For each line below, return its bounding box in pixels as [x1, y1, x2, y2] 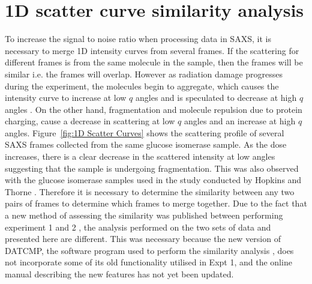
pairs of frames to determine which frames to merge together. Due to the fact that [5, 197, 307, 210]
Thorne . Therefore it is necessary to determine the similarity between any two [5, 185, 295, 198]
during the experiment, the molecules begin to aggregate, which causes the [5, 79, 279, 92]
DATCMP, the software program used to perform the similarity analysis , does [5, 244, 294, 256]
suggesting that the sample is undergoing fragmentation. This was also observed [5, 162, 299, 174]
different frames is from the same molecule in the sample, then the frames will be [5, 56, 303, 68]
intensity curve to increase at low [5, 91, 127, 104]
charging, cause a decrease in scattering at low [5, 115, 175, 127]
